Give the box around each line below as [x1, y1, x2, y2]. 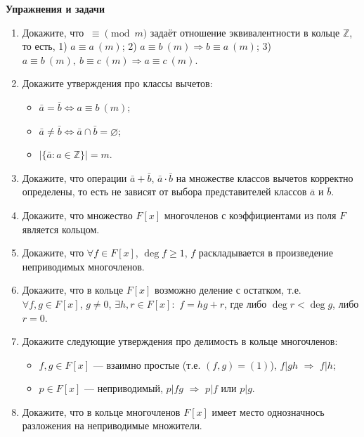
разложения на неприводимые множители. [22, 418, 202, 433]
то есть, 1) [22, 39, 67, 53]
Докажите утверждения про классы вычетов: [22, 76, 213, 91]
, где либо [224, 296, 267, 311]
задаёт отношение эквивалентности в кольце [150, 25, 340, 39]
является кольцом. [22, 221, 100, 236]
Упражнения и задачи [6, 1, 105, 15]
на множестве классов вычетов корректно [176, 170, 353, 185]
